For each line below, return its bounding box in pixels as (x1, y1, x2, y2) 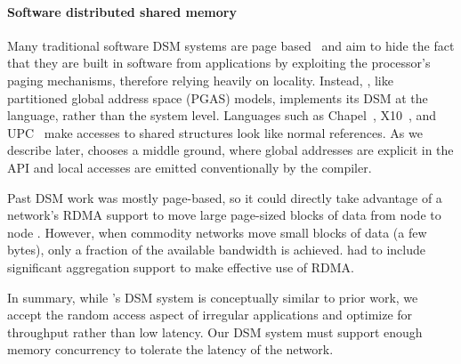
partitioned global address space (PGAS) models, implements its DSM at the (7, 88, 428, 107)
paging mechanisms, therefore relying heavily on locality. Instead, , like (7, 70, 393, 89)
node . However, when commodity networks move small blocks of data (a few (7, 222, 427, 241)
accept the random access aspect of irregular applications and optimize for (7, 305, 413, 324)
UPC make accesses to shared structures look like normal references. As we (7, 123, 423, 142)
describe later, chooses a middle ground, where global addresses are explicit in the (7, 141, 454, 159)
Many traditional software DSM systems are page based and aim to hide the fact (7, 36, 455, 54)
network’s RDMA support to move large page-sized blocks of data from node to (7, 206, 441, 224)
